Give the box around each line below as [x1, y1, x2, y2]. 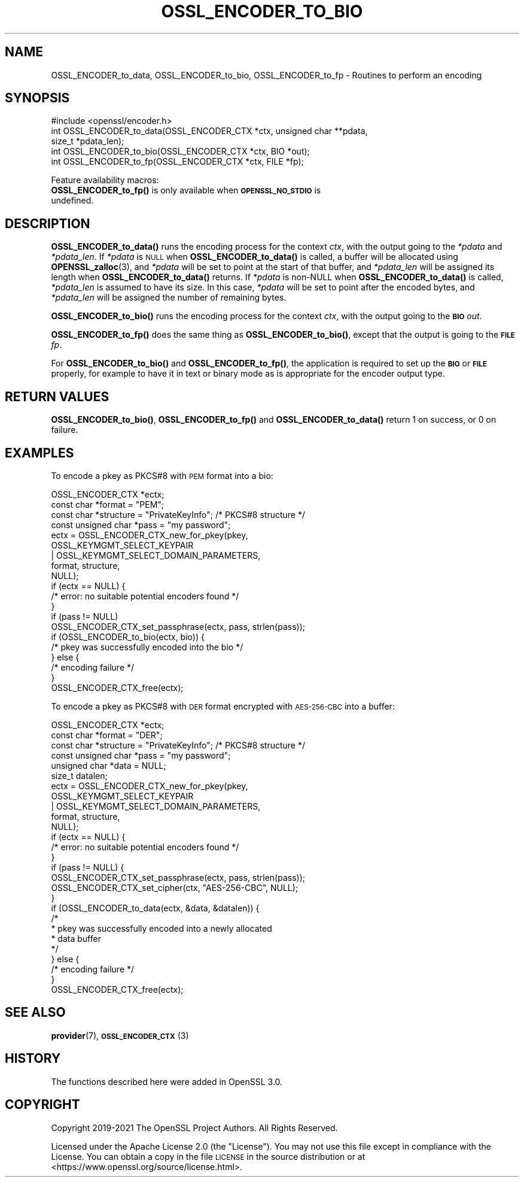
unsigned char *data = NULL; [51, 760, 166, 771]
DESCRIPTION [5, 216, 90, 231]
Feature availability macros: [51, 175, 159, 186]
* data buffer [51, 933, 101, 944]
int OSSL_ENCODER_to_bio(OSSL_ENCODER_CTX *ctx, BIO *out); [51, 146, 310, 157]
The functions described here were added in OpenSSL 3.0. [51, 1076, 283, 1087]
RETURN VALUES [5, 389, 109, 404]
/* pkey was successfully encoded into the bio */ [51, 641, 243, 652]
